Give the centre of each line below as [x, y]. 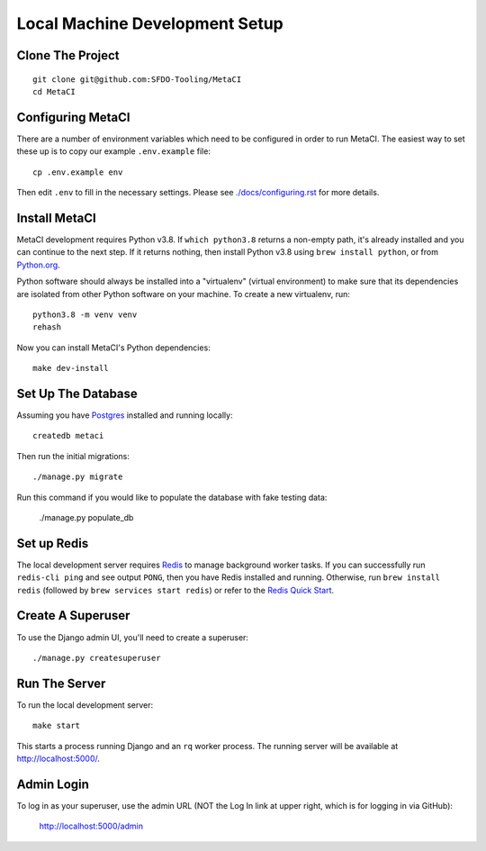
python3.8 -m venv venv [85, 314]
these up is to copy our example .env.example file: [114, 151]
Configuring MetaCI [73, 117]
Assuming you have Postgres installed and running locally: [125, 415]
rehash [47, 327]
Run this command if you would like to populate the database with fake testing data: [172, 497]
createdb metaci [68, 436]
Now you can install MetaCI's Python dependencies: [113, 348]
